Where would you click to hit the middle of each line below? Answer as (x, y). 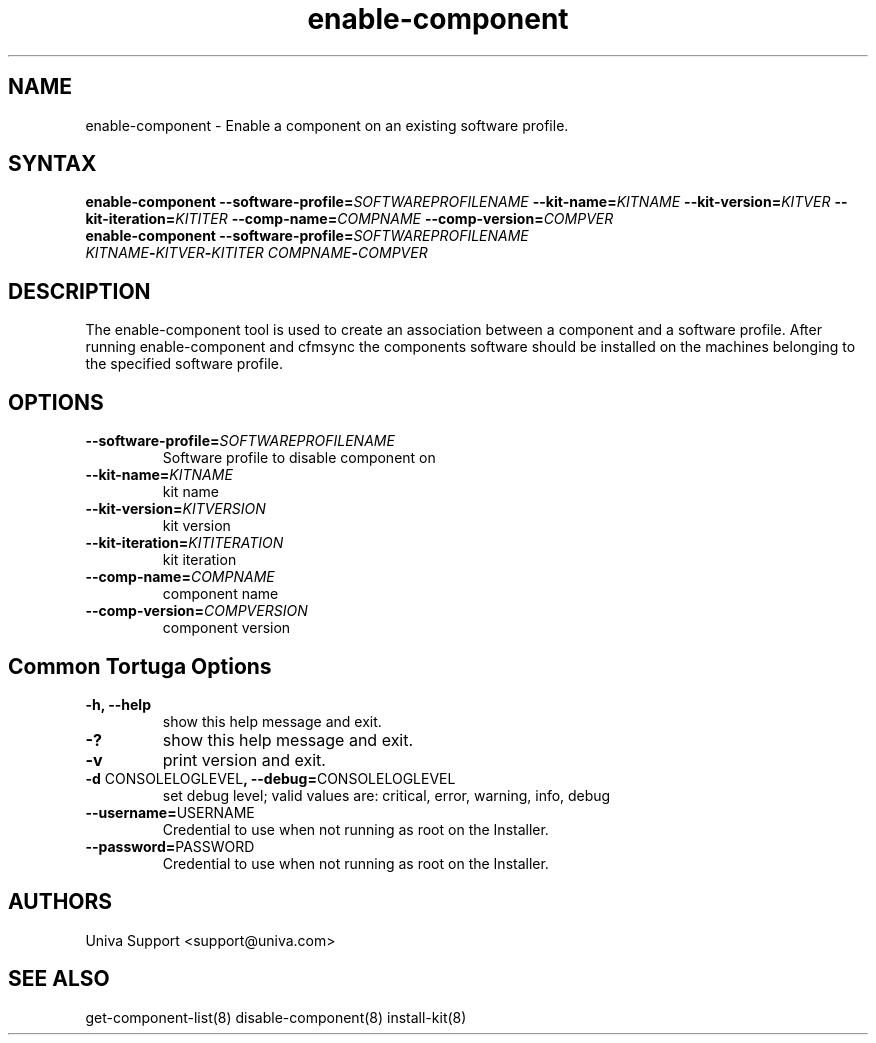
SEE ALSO (59, 979)
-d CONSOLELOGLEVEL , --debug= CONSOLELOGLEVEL (270, 778)
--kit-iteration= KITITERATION (184, 543)
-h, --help (118, 704)
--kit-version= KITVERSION (175, 509)
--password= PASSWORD (170, 846)
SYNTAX (52, 164)
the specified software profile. (184, 364)
